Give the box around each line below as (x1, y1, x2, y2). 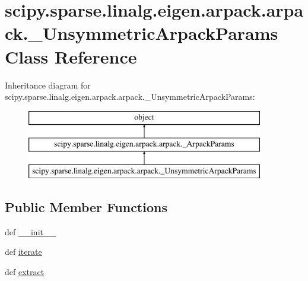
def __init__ (5, 225, 56, 238)
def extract (5, 266, 45, 278)
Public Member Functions (5, 198, 167, 216)
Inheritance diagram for (5, 78, 91, 91)
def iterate (5, 245, 42, 258)
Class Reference (5, 44, 137, 68)
